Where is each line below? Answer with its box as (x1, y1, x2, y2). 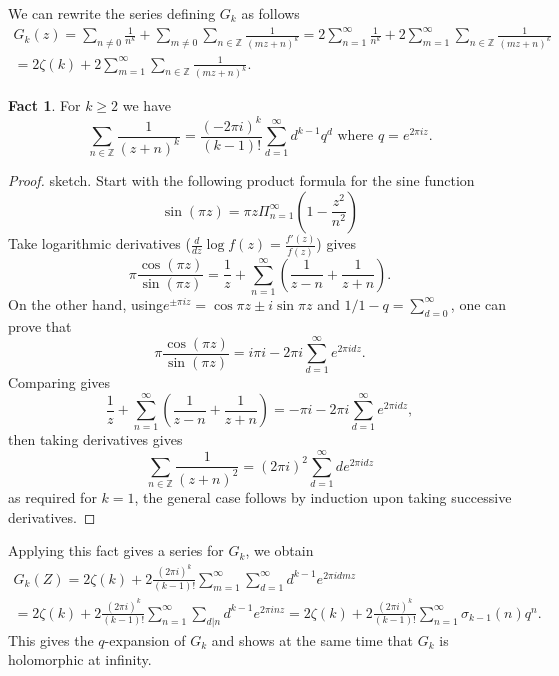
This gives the (8, 629, 94, 650)
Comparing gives (8, 372, 111, 393)
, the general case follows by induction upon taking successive (134, 487, 512, 508)
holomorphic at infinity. (8, 649, 152, 670)
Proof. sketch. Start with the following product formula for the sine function (8, 170, 475, 191)
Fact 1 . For (8, 95, 81, 116)
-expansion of (104, 629, 186, 650)
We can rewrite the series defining (8, 3, 216, 23)
